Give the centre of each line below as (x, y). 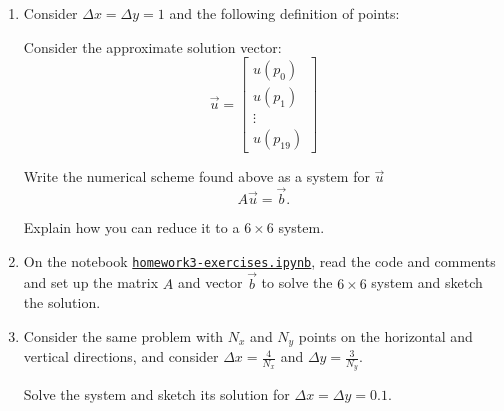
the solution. (62, 302)
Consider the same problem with (123, 335)
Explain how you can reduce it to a (131, 227)
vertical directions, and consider (121, 356)
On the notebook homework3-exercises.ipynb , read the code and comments (259, 260)
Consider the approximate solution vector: (152, 46)
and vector (210, 282)
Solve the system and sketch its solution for (156, 394)
